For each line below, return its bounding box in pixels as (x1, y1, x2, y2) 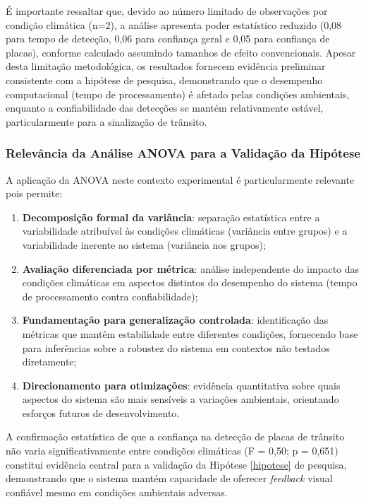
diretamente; (22, 354, 77, 369)
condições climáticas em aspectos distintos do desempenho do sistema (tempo (22, 275, 358, 290)
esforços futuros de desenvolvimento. (22, 405, 180, 420)
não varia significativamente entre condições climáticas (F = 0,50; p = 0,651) (6, 443, 338, 458)
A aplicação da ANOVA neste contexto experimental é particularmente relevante (6, 172, 355, 187)
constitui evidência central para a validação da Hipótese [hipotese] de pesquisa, (6, 457, 347, 471)
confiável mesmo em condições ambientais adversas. (6, 484, 228, 499)
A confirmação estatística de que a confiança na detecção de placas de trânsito (6, 429, 345, 444)
